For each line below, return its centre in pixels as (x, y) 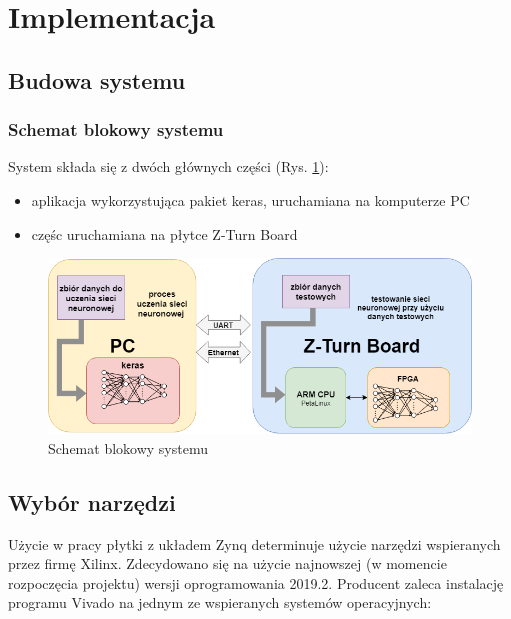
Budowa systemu (97, 79)
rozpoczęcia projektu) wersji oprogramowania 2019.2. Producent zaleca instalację (256, 582)
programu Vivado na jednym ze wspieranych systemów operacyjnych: (220, 602)
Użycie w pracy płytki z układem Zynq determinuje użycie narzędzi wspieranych (254, 543)
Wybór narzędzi (92, 501)
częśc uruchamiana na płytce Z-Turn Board (164, 233)
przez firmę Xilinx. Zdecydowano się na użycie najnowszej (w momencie (227, 563)
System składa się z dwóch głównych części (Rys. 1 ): (168, 166)
